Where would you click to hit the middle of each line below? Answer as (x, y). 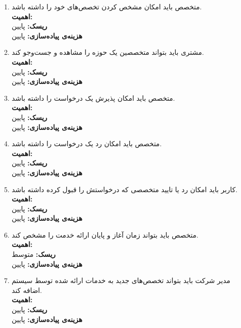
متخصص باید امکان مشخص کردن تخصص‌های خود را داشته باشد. (107, 6)
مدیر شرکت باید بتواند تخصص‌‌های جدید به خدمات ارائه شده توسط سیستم (121, 280)
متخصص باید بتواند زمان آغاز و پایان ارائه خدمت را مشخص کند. (105, 234)
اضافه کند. (27, 290)
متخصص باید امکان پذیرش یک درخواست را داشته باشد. (93, 98)
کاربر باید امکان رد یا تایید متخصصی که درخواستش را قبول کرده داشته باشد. (124, 189)
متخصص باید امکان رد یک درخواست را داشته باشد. (87, 143)
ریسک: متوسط (34, 254)
